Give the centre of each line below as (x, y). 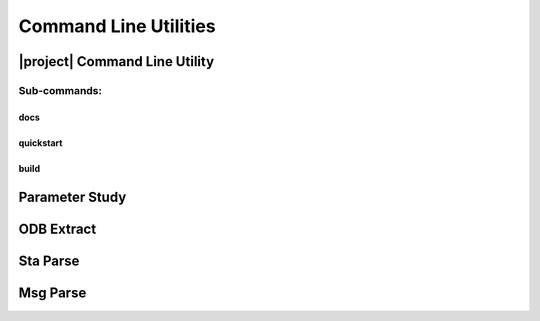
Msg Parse (52, 292)
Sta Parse (49, 260)
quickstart (40, 142)
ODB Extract (57, 228)
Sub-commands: (60, 90)
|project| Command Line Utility (116, 61)
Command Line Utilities (117, 26)
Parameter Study (72, 196)
